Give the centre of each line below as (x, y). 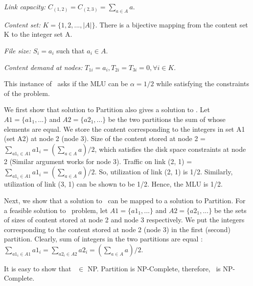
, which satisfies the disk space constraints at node (170, 149)
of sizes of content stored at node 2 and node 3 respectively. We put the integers (124, 220)
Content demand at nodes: (43, 67)
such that (70, 50)
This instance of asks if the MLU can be (66, 83)
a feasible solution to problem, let (56, 210)
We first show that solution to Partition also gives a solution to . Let (107, 109)
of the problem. (27, 93)
